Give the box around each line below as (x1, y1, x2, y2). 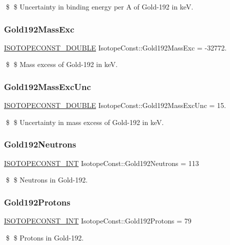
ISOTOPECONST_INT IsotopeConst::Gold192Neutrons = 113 (4, 157, 199, 168)
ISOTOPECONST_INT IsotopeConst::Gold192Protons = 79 (4, 215, 191, 226)
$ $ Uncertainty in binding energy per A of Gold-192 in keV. (5, 1, 193, 11)
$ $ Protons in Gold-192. (5, 232, 84, 242)
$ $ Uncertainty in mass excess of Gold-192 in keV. (5, 116, 164, 127)
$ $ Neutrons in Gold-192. (5, 174, 88, 185)
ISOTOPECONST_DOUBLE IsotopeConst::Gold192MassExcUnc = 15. (4, 100, 226, 110)
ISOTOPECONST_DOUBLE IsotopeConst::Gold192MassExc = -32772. (4, 42, 227, 52)
